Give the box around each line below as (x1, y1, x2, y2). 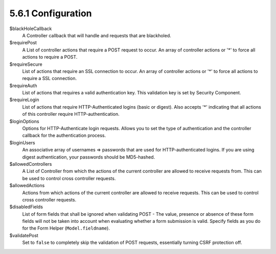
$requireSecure (9, 61, 43, 67)
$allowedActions (9, 183, 45, 189)
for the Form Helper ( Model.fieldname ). (22, 225, 110, 232)
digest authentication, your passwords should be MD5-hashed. (22, 154, 155, 160)
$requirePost (9, 40, 37, 46)
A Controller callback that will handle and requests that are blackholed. (22, 32, 171, 38)
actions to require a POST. (22, 54, 78, 60)
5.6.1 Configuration (9, 8, 92, 19)
